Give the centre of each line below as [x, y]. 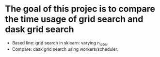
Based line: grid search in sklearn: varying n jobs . [60, 43]
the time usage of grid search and [74, 19]
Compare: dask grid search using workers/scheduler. [65, 49]
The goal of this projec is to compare [80, 9]
